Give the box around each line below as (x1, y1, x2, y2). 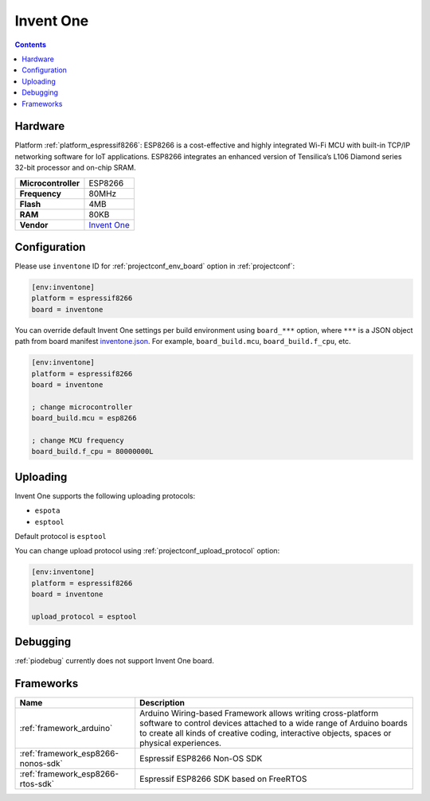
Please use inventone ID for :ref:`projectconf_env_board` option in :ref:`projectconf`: (14, 261, 295, 271)
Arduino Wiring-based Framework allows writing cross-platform (139, 708, 378, 719)
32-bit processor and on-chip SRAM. (14, 163, 136, 173)
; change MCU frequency (31, 436, 125, 445)
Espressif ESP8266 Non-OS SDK (139, 753, 263, 764)
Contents (14, 40, 47, 49)
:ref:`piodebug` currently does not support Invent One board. (14, 656, 214, 666)
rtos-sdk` (19, 779, 55, 790)
